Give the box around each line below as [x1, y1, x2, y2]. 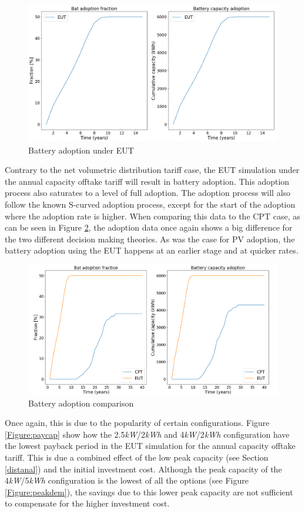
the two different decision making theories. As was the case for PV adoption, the [5, 232, 295, 245]
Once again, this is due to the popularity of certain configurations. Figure [5, 417, 270, 429]
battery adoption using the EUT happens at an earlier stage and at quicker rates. [5, 244, 299, 256]
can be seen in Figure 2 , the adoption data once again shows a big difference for [5, 221, 293, 234]
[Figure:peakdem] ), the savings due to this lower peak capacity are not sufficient [5, 485, 293, 498]
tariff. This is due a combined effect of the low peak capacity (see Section [5, 451, 269, 463]
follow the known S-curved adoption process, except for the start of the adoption [5, 198, 296, 211]
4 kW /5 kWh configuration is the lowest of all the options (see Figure [5, 474, 249, 487]
